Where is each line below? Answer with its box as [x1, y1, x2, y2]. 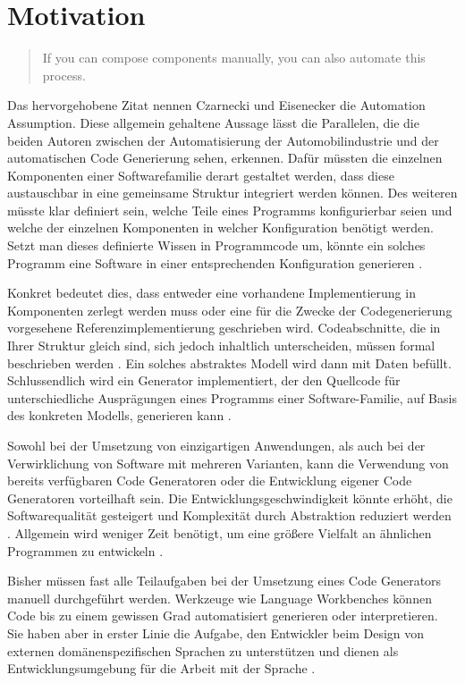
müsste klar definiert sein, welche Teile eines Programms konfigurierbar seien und [7, 200, 452, 219]
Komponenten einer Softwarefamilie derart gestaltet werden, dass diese [7, 165, 394, 184]
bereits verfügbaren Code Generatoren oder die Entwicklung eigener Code [7, 471, 412, 490]
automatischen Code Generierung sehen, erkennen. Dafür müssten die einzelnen [7, 148, 443, 167]
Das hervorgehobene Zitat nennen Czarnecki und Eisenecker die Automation [7, 96, 426, 114]
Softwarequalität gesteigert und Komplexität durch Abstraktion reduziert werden [7, 506, 452, 525]
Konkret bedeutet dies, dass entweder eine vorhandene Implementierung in [7, 283, 416, 302]
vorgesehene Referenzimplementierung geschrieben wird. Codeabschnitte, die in [7, 318, 441, 337]
